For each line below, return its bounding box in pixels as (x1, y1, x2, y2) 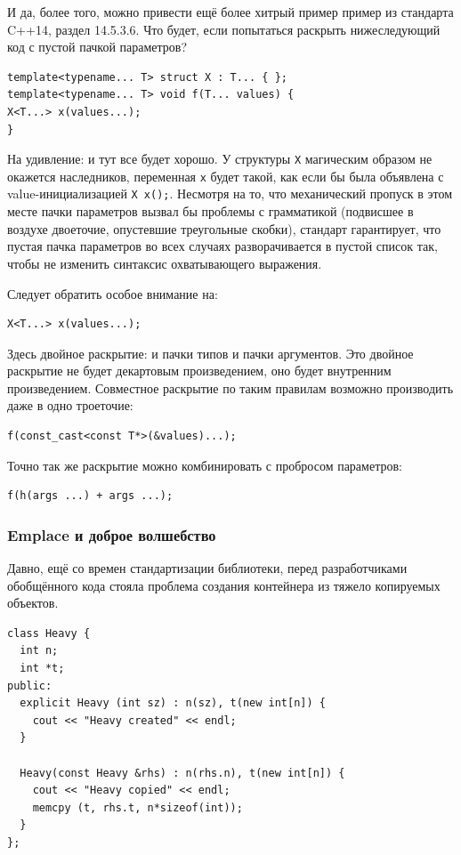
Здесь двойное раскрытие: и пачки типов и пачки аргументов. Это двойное (7, 343, 414, 362)
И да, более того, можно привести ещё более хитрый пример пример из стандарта (7, 3, 454, 20)
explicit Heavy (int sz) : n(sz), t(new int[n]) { (20, 697, 326, 710)
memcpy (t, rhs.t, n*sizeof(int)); (32, 801, 243, 814)
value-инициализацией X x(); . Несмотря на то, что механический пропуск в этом (7, 184, 453, 203)
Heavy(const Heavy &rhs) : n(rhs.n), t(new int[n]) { (20, 766, 345, 779)
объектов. (7, 593, 59, 612)
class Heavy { (7, 626, 91, 640)
